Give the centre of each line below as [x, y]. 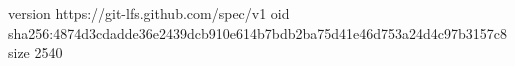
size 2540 [35, 52]
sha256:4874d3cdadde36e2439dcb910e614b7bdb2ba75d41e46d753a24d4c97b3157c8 [258, 32]
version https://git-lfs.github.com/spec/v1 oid [149, 13]
